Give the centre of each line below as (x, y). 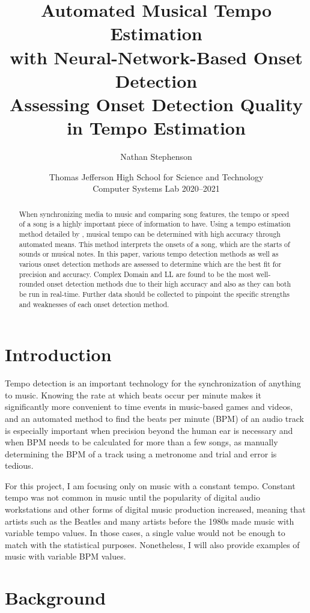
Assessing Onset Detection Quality (156, 104)
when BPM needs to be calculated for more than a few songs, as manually (141, 442)
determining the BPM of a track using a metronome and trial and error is (141, 453)
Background (56, 598)
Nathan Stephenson (156, 157)
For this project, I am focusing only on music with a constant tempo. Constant (150, 485)
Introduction (58, 354)
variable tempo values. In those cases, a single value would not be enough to (145, 533)
